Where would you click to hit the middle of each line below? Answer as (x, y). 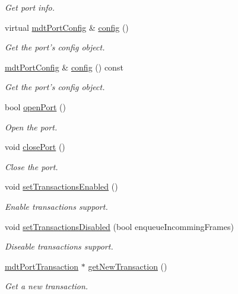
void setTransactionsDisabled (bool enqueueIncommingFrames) (119, 226)
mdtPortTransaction (42, 266)
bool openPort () (35, 106)
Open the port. (31, 127)
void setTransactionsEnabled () (61, 186)
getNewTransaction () (128, 266)
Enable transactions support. (56, 206)
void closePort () (35, 147)
